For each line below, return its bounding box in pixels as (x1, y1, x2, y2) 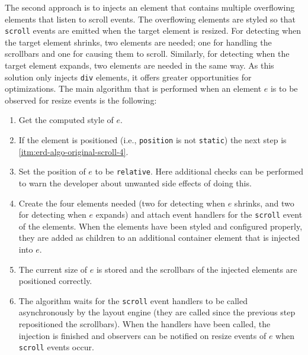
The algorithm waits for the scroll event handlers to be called (18, 294, 248, 306)
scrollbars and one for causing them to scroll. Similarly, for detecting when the (5, 47, 290, 60)
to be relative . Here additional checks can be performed (95, 165, 303, 177)
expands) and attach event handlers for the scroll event (95, 208, 303, 221)
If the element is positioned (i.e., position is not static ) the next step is (18, 134, 287, 146)
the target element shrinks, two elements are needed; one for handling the (5, 35, 272, 48)
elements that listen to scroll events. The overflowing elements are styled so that (5, 12, 296, 25)
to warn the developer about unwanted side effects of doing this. (18, 176, 252, 189)
